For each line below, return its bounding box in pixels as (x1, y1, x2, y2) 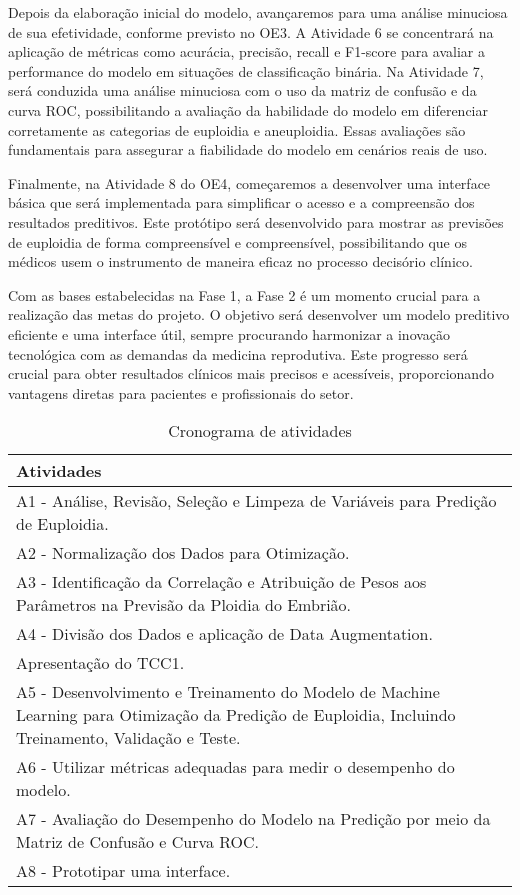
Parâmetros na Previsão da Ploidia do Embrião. (16, 593, 352, 617)
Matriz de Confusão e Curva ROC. (16, 830, 260, 854)
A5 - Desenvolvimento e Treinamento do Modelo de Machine (16, 680, 440, 704)
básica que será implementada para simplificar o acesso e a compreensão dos (8, 192, 475, 213)
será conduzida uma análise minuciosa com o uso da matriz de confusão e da (8, 80, 477, 101)
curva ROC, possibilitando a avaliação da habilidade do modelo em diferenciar (8, 99, 488, 120)
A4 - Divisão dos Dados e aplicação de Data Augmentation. (16, 622, 433, 646)
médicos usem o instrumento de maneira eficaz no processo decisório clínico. (8, 251, 473, 272)
